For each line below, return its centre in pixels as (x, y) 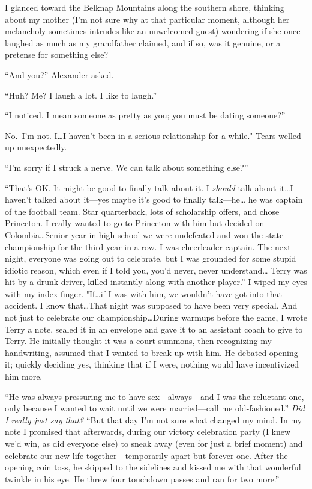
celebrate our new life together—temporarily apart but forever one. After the (146, 455)
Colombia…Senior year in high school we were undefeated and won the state (144, 234)
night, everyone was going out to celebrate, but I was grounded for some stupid (151, 258)
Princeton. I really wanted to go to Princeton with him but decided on (135, 223)
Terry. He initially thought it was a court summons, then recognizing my (138, 341)
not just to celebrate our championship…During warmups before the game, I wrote (156, 317)
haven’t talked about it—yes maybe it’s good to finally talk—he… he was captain (154, 199)
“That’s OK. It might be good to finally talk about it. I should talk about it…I (149, 187)
